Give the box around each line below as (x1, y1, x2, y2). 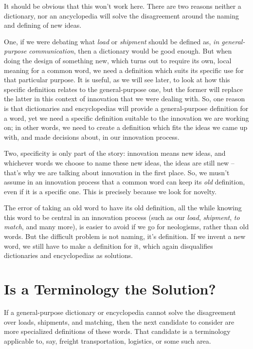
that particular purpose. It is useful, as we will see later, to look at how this (4, 74, 230, 85)
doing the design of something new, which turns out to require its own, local (4, 55, 232, 65)
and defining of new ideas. (4, 20, 82, 30)
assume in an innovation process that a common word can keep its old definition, (4, 177, 245, 187)
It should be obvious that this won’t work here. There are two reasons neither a (4, 1, 241, 11)
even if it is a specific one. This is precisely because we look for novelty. (4, 186, 217, 196)
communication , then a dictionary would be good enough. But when (29, 46, 232, 56)
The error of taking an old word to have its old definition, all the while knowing (4, 202, 242, 213)
